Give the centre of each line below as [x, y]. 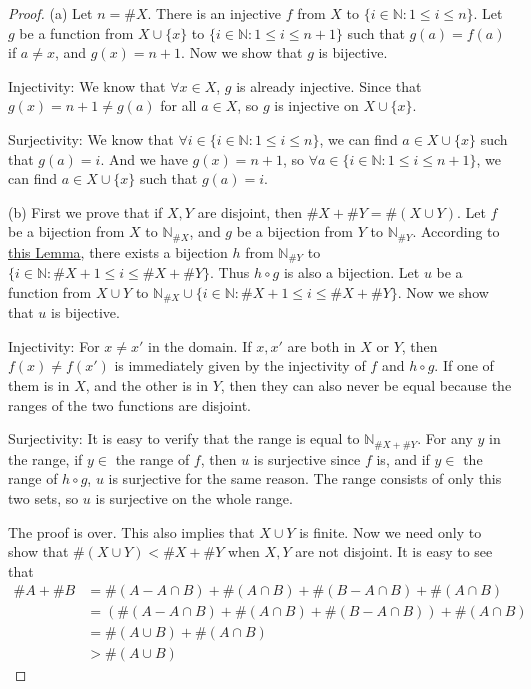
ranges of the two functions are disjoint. [129, 404]
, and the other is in [147, 385]
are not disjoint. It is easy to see [394, 551]
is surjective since [307, 458]
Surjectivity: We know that [91, 138]
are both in [321, 345]
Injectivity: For [54, 345]
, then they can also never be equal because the [366, 385]
